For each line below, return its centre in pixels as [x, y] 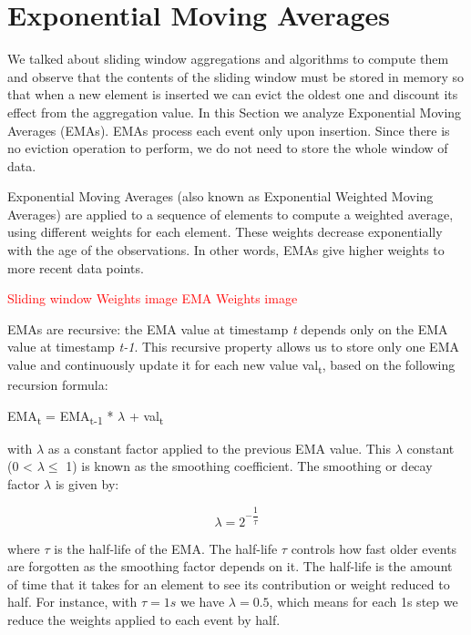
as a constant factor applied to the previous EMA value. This [219, 448]
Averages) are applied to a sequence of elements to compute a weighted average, [230, 214]
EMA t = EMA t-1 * [61, 416]
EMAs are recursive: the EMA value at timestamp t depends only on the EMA [228, 328]
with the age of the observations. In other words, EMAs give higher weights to [226, 250]
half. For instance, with [72, 602]
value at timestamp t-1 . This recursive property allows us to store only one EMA [233, 347]
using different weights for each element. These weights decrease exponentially [225, 232]
